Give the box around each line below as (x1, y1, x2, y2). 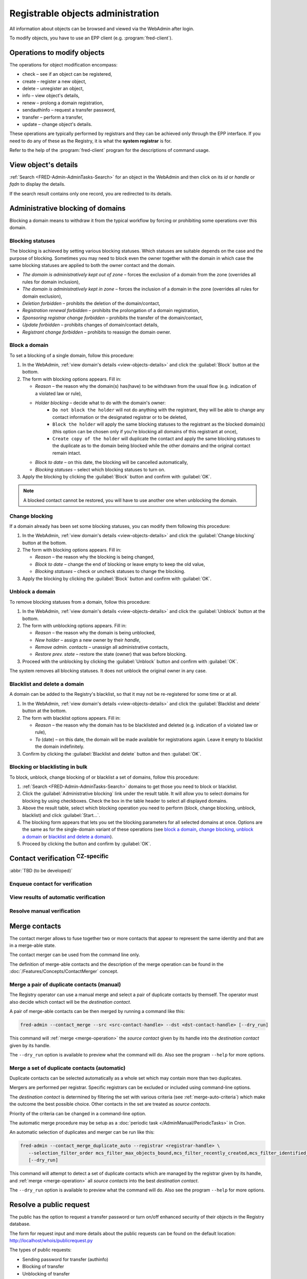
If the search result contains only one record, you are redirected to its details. (9, 190, 172, 196)
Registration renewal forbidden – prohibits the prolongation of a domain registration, (22, 307, 200, 314)
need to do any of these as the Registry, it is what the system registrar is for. (9, 138, 172, 144)
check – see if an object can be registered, (22, 71, 113, 77)
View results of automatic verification (9, 894, 105, 901)
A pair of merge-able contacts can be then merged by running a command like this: (9, 1008, 185, 1015)
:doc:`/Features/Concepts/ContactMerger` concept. (9, 968, 119, 975)
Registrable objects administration (9, 8, 160, 19)
